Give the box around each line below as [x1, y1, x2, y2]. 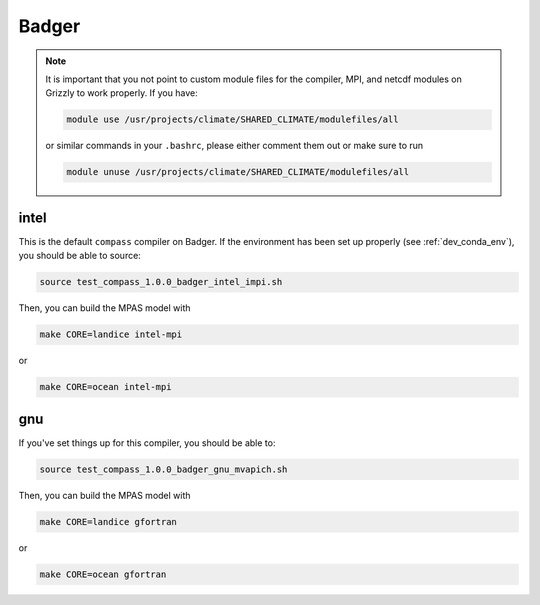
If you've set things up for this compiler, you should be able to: [18, 436, 276, 449]
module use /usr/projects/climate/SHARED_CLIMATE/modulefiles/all [66, 114, 399, 125]
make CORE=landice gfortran [39, 516, 177, 527]
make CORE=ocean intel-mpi [39, 381, 172, 393]
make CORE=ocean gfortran [39, 568, 167, 580]
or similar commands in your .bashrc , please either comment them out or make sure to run [45, 140, 424, 152]
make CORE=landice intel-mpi [39, 329, 183, 340]
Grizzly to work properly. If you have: [45, 87, 199, 99]
